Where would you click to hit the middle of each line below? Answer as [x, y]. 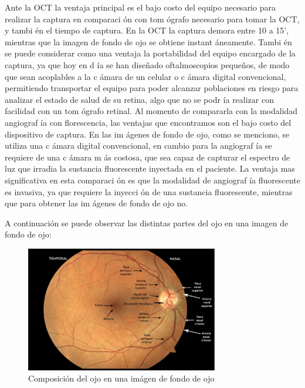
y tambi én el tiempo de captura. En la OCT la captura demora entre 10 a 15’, [147, 30]
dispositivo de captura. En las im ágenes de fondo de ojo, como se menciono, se [147, 134]
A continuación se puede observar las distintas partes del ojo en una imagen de [147, 223]
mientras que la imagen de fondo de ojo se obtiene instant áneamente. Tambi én [148, 41]
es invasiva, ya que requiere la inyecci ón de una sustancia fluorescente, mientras [149, 191]
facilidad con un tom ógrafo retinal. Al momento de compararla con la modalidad [151, 111]
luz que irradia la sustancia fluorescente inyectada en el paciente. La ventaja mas [150, 168]
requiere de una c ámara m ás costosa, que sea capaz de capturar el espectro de [148, 157]
